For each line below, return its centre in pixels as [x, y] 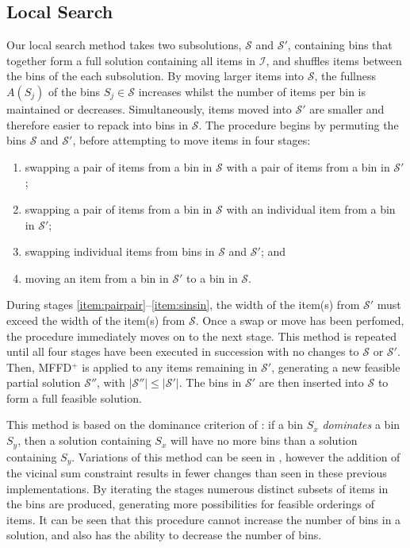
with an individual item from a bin [311, 208]
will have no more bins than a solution [264, 440]
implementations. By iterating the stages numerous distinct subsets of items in [197, 488]
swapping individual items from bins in [120, 251]
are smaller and [347, 108]
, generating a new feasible [336, 367]
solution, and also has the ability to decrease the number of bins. [164, 535]
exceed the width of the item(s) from [96, 320]
